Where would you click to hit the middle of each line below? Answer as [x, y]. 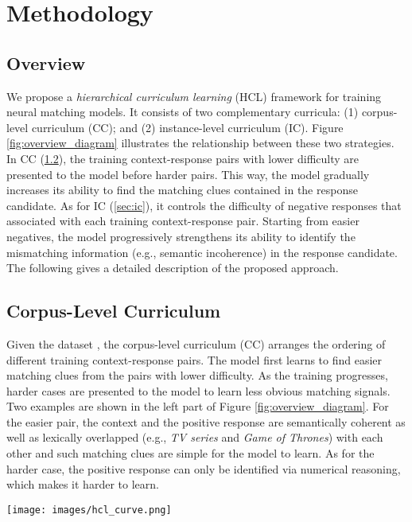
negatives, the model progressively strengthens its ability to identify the [181, 236]
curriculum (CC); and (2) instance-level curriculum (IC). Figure [187, 127]
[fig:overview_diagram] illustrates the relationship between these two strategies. [200, 143]
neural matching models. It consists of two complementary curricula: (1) [183, 112]
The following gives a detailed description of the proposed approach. [173, 268]
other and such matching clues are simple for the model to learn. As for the [190, 453]
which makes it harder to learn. [83, 484]
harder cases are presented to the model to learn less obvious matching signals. [198, 390]
